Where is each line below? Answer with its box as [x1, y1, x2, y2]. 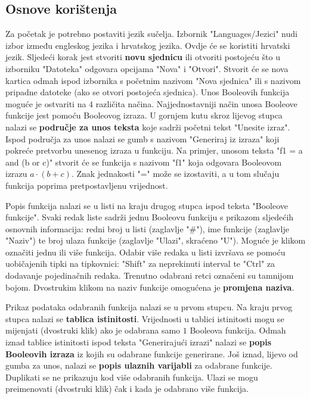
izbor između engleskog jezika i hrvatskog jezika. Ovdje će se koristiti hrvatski [5, 39, 290, 51]
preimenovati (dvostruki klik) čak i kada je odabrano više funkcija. [5, 382, 249, 395]
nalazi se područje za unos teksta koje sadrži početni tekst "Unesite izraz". [5, 120, 290, 133]
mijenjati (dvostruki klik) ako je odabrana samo [5, 324, 181, 336]
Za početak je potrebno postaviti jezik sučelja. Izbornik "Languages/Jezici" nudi [5, 27, 297, 40]
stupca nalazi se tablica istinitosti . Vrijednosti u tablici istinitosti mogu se [5, 312, 284, 325]
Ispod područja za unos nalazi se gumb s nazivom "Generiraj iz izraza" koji [5, 132, 280, 145]
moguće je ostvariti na [5, 97, 86, 110]
